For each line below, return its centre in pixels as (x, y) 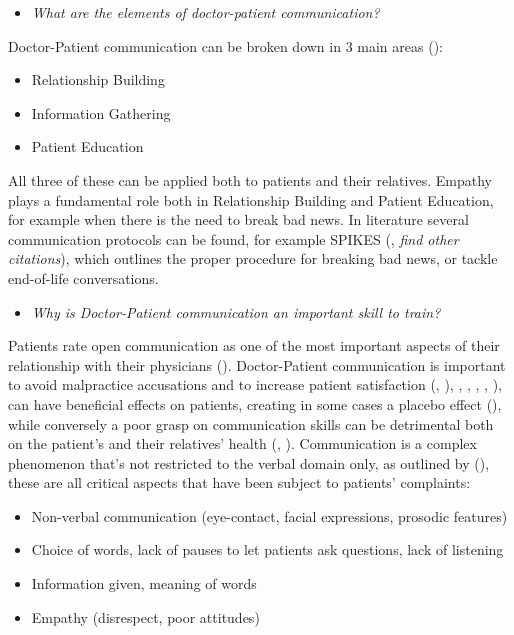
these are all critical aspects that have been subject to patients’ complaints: (239, 482)
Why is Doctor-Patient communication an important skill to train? (236, 311)
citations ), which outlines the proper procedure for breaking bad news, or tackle (253, 258)
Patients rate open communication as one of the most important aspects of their (254, 345)
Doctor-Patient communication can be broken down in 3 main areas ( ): (225, 45)
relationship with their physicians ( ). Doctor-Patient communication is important (257, 364)
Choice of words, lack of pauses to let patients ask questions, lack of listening (267, 549)
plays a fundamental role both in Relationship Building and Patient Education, (251, 199)
